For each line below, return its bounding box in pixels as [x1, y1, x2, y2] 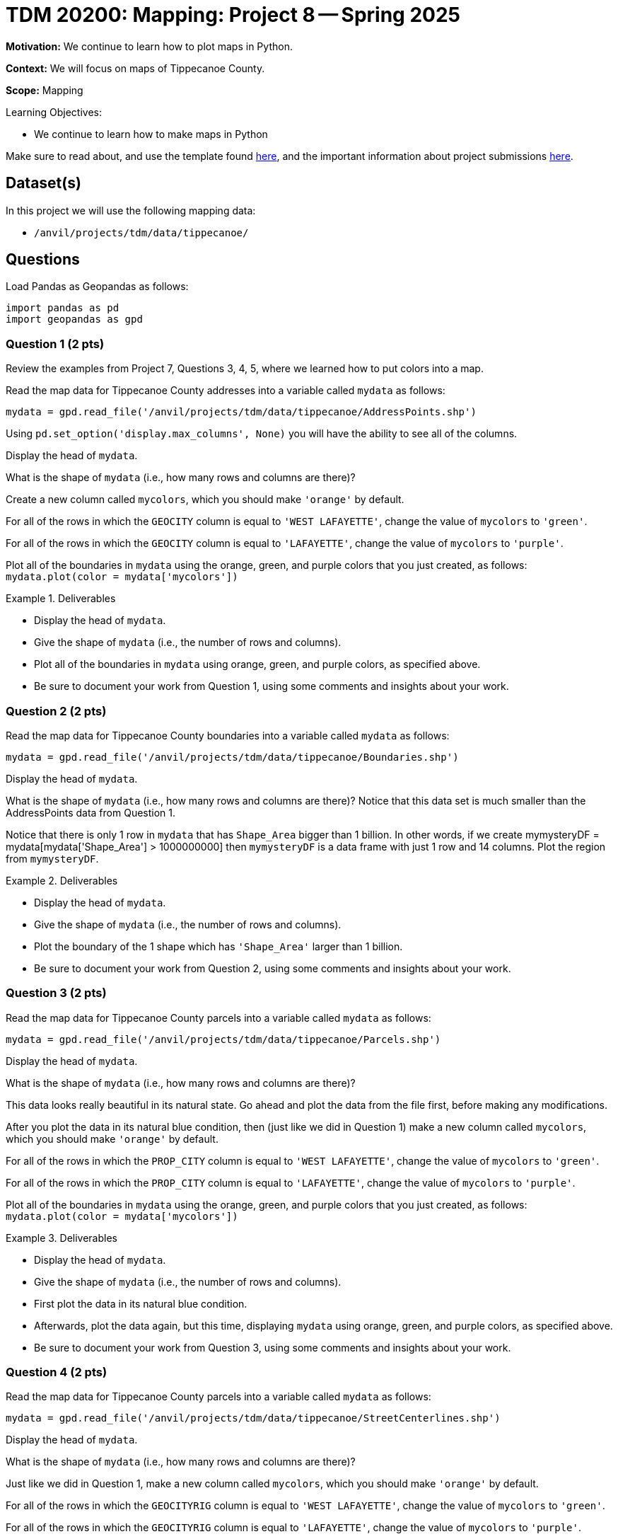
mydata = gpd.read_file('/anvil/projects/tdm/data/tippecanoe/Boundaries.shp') [6, 751, 459, 763]
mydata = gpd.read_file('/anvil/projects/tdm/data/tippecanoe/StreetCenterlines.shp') [6, 1412, 501, 1424]
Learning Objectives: [6, 105, 103, 118]
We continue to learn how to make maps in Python [34, 127, 268, 140]
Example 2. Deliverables [6, 874, 118, 887]
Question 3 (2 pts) [6, 986, 107, 1001]
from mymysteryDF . [6, 852, 99, 865]
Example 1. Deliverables [6, 592, 116, 605]
